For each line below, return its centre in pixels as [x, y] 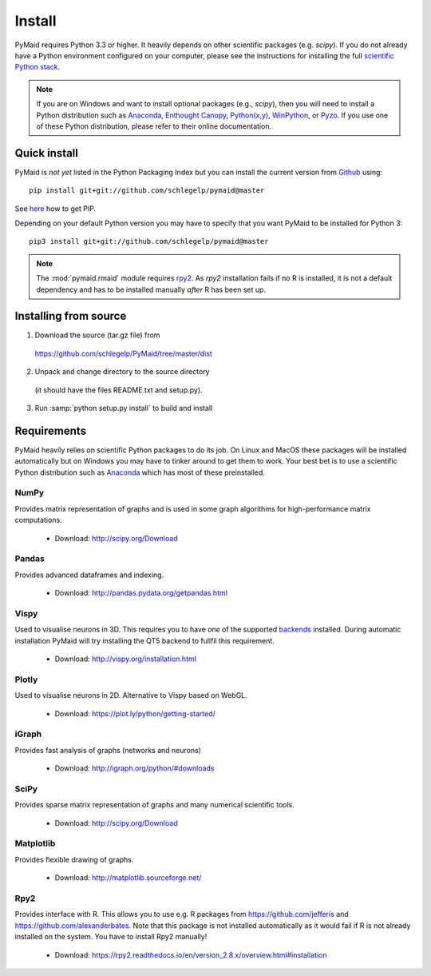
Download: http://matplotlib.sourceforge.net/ [128, 878]
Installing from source [71, 316]
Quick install [47, 153]
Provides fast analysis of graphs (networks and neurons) [108, 750]
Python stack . [38, 67]
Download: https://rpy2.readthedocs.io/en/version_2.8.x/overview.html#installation [191, 954]
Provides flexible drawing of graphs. [74, 859]
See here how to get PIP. [55, 209]
